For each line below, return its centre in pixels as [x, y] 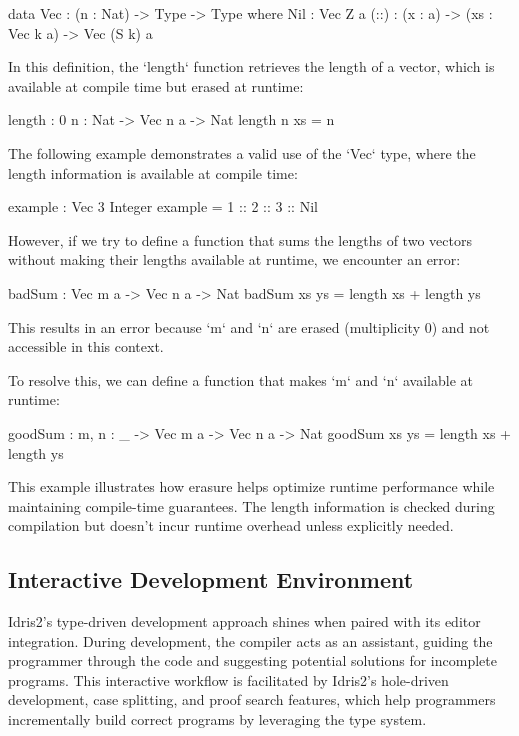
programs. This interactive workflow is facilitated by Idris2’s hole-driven [228, 679]
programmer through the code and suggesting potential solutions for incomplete [252, 660]
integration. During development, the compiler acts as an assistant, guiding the [250, 640]
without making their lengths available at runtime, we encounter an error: [234, 259]
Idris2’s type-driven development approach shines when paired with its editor [244, 621]
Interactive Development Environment [211, 579]
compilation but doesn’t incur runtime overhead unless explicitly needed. [231, 525]
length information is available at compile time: [153, 172]
